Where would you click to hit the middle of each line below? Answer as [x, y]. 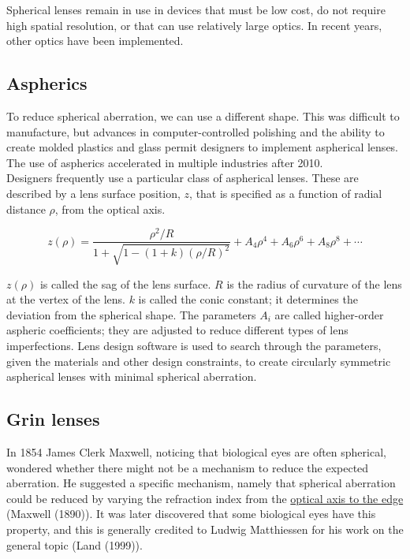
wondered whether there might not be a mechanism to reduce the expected [188, 467]
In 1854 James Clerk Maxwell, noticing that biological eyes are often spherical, [196, 452]
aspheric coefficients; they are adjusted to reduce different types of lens [177, 330]
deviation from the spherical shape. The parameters [131, 314]
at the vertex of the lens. [66, 299]
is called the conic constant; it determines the [248, 299]
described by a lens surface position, [93, 193]
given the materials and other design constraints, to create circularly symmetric [199, 361]
